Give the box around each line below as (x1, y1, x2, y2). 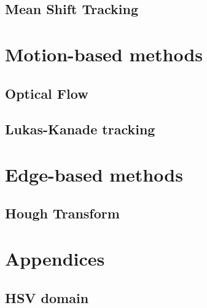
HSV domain (5, 288, 89, 307)
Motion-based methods (5, 41, 203, 66)
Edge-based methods (5, 161, 183, 187)
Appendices (5, 246, 105, 271)
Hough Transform (5, 204, 120, 223)
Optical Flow (5, 83, 88, 102)
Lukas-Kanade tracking (5, 120, 155, 139)
